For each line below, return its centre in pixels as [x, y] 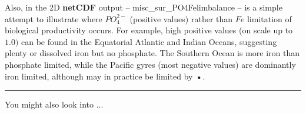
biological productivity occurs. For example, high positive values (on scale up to [149, 30]
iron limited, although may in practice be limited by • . [105, 76]
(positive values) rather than [181, 18]
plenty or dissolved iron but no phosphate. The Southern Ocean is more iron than [152, 53]
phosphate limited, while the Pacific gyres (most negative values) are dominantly [150, 64]
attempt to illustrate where [54, 18]
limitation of [269, 18]
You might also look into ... [54, 104]
